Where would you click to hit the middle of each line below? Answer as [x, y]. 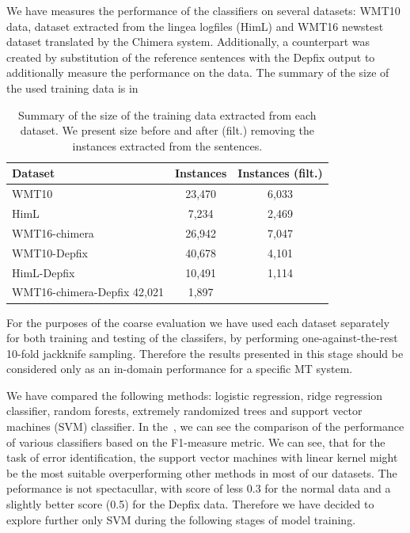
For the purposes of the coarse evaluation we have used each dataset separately [198, 322]
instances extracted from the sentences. [167, 145]
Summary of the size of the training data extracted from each [167, 114]
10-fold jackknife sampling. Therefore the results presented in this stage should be [205, 353]
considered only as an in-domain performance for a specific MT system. [180, 369]
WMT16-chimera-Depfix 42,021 [88, 292]
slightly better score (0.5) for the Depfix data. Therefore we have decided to [190, 504]
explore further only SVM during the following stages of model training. [181, 519]
